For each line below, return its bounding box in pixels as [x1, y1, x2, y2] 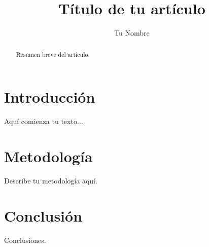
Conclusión [4, 205, 83, 226]
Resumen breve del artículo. [16, 50, 90, 58]
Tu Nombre [114, 27, 150, 38]
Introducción [4, 86, 95, 107]
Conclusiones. [4, 234, 46, 245]
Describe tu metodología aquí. [4, 175, 97, 186]
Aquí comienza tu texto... [4, 116, 83, 127]
